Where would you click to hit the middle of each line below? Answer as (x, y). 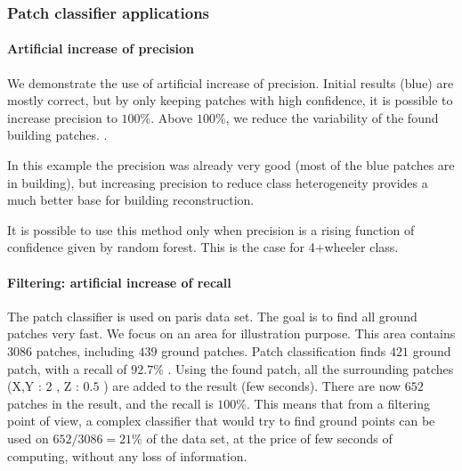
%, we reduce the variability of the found (327, 117)
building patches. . (57, 135)
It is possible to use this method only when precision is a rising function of (211, 229)
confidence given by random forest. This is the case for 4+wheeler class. (203, 247)
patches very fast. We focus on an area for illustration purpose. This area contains (231, 333)
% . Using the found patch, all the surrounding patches (304, 368)
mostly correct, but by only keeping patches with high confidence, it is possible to (230, 100)
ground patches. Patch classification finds (274, 350)
